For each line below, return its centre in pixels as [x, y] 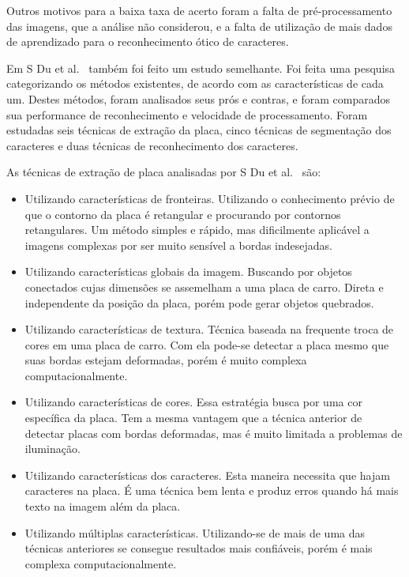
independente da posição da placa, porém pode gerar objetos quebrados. [199, 302]
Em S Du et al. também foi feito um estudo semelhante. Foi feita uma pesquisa [201, 68]
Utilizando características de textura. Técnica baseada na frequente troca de [209, 329]
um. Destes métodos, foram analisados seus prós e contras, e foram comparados [199, 98]
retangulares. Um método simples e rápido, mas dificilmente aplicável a [197, 230]
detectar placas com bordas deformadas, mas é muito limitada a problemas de [214, 433]
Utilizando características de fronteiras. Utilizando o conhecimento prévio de [210, 198]
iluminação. [53, 449]
